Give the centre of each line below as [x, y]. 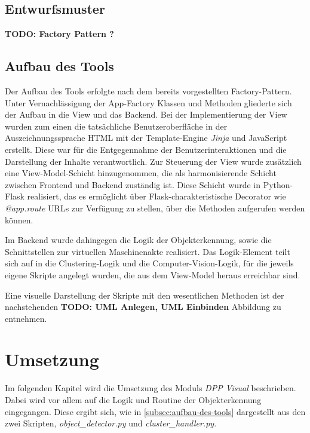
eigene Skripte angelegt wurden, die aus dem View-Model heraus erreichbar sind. [153, 274]
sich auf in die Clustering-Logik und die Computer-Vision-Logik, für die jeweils [149, 263]
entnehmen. [26, 318]
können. [19, 219]
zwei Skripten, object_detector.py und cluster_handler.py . [111, 423]
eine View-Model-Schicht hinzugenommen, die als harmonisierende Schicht [141, 173]
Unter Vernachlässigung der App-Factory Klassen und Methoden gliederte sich [148, 102]
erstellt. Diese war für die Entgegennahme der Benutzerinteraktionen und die [146, 149]
